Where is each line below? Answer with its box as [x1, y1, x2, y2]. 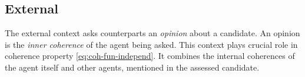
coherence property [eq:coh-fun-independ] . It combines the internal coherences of [5, 50, 295, 62]
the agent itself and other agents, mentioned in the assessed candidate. [5, 61, 260, 73]
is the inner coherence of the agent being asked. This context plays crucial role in [5, 38, 298, 50]
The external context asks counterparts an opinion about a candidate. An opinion [5, 27, 300, 39]
